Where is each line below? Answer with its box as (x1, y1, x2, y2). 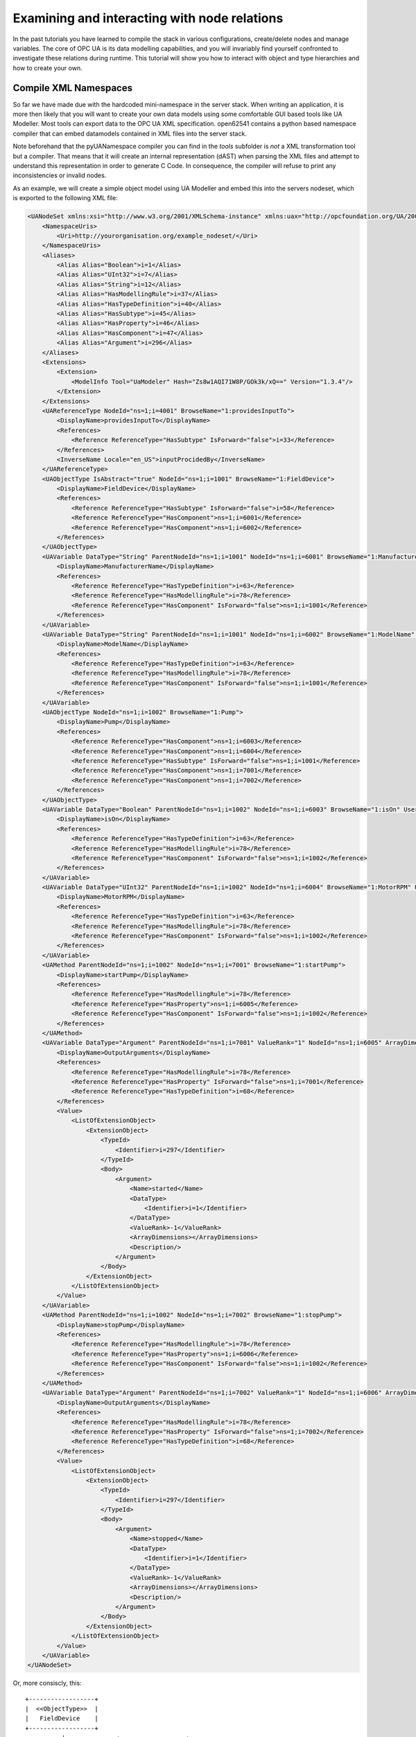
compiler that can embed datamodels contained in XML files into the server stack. (12, 129, 248, 138)
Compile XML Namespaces (12, 82, 133, 94)
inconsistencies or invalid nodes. (12, 171, 107, 180)
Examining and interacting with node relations (12, 10, 284, 26)
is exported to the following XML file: (12, 194, 118, 202)
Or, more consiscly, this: (12, 1679, 83, 1688)
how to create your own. (12, 63, 83, 72)
